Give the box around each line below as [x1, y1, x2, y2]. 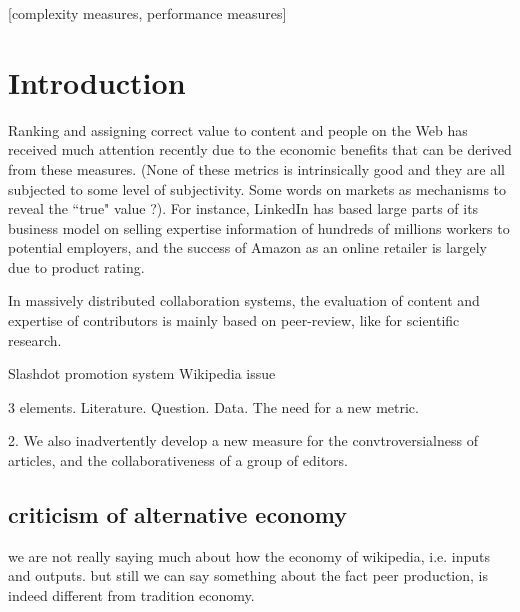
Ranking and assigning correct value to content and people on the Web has [8, 119, 468, 140]
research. [8, 329, 62, 350]
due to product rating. [8, 256, 145, 277]
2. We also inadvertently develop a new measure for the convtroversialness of [8, 430, 478, 451]
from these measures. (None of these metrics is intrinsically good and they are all [8, 158, 505, 179]
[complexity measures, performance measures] [8, 3, 287, 23]
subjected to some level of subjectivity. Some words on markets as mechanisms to [8, 178, 507, 199]
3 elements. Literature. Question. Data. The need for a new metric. [8, 396, 419, 417]
